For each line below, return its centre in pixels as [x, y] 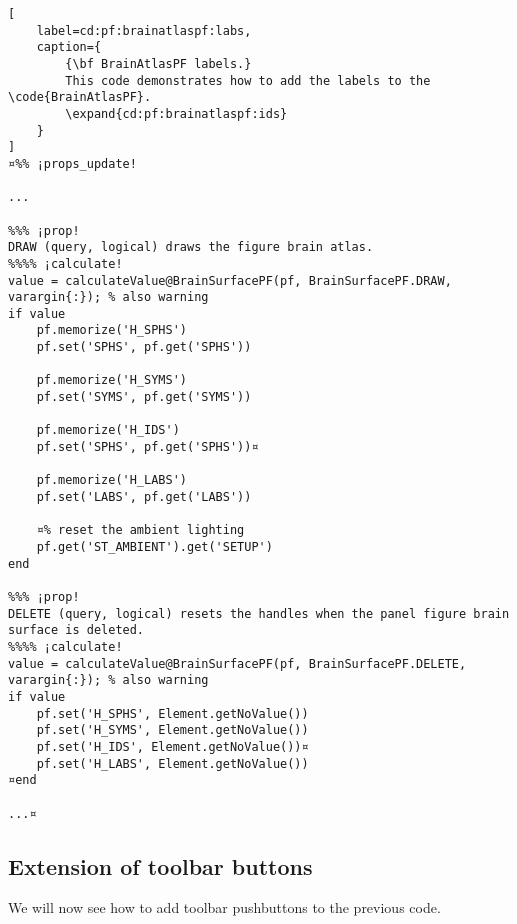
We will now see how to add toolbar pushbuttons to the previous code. [224, 907]
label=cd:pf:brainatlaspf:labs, [144, 30]
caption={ [69, 47]
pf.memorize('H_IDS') [108, 430]
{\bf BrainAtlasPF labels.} [158, 63]
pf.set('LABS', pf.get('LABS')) [144, 497]
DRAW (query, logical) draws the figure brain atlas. [191, 247]
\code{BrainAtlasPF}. [80, 97]
